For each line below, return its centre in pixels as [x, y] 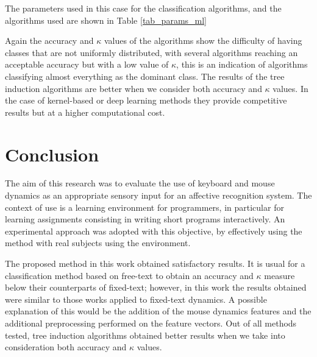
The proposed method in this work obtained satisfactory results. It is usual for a [155, 263]
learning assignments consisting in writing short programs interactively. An [145, 219]
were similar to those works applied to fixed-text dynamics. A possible [136, 299]
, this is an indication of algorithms [242, 64]
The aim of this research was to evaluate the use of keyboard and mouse [140, 183]
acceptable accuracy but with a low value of [87, 64]
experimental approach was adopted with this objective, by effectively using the [154, 231]
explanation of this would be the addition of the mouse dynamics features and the [158, 311]
